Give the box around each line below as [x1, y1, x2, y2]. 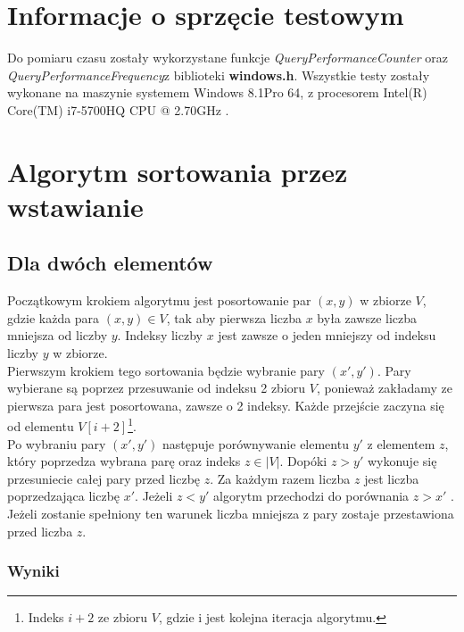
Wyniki [7, 560, 60, 582]
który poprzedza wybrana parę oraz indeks [7, 452, 241, 470]
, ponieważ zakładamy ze [316, 378, 452, 397]
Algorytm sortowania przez [7, 153, 348, 189]
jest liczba [364, 469, 419, 487]
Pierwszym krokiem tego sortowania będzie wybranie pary [7, 361, 325, 379]
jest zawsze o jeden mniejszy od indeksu [218, 326, 436, 345]
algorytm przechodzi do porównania [213, 486, 410, 505]
